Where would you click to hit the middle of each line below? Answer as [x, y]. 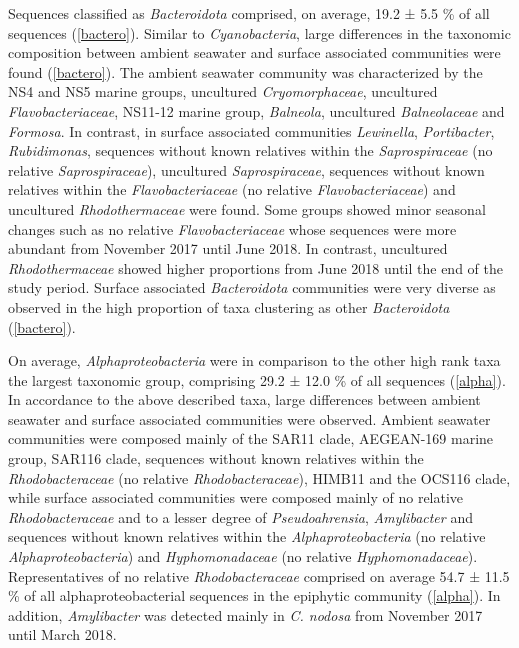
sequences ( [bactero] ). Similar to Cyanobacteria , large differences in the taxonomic [259, 32]
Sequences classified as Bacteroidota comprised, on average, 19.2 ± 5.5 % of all [249, 13]
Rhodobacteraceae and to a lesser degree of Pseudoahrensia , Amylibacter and [240, 516]
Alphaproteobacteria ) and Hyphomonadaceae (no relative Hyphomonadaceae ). [243, 556]
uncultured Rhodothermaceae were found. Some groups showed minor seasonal [247, 208]
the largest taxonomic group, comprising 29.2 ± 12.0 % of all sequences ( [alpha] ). [257, 379]
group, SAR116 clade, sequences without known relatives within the [216, 458]
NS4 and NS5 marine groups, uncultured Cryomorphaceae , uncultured [223, 91]
